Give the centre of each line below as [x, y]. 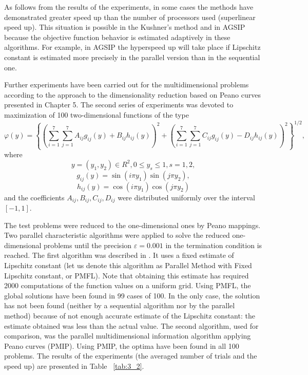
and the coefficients [34, 197]
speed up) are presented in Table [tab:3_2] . [74, 366]
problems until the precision [88, 245]
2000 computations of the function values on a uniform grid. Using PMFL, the [128, 285]
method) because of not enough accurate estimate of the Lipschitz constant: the [130, 316]
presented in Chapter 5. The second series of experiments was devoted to [119, 105]
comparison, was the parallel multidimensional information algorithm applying [128, 336]
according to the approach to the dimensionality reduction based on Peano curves [132, 94]
